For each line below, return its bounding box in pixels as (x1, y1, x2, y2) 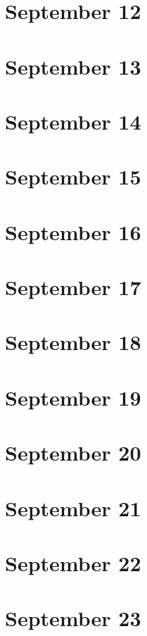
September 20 (5, 438, 141, 467)
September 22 (5, 548, 141, 577)
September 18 (5, 328, 141, 356)
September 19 (5, 382, 141, 411)
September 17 (5, 273, 141, 301)
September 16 (5, 217, 141, 246)
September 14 (5, 106, 141, 135)
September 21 (5, 493, 141, 522)
